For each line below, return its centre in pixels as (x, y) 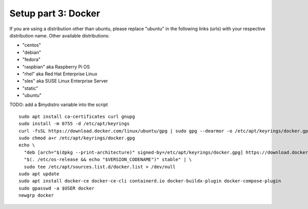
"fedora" (32, 59)
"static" (30, 88)
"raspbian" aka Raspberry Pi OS (56, 67)
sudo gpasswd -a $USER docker (57, 188)
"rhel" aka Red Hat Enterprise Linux (60, 74)
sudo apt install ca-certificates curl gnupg (77, 116)
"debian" (32, 52)
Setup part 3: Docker (55, 13)
